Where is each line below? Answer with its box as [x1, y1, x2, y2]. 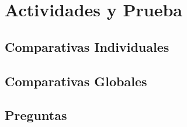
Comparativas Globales [5, 72, 147, 90]
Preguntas [5, 106, 67, 124]
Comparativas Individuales [5, 37, 169, 55]
